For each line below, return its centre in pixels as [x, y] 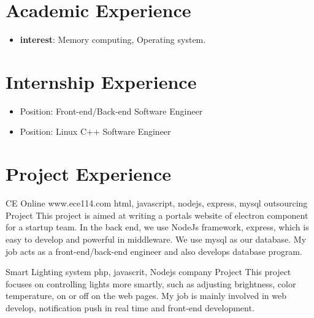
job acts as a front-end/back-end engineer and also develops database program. [154, 251]
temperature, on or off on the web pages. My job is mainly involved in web [146, 296]
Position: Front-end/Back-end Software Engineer [111, 111]
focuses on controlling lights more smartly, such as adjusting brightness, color [151, 283]
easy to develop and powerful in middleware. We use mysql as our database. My [156, 239]
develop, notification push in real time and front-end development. [130, 307]
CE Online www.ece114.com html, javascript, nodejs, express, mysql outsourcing [157, 203]
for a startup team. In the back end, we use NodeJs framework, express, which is [157, 227]
